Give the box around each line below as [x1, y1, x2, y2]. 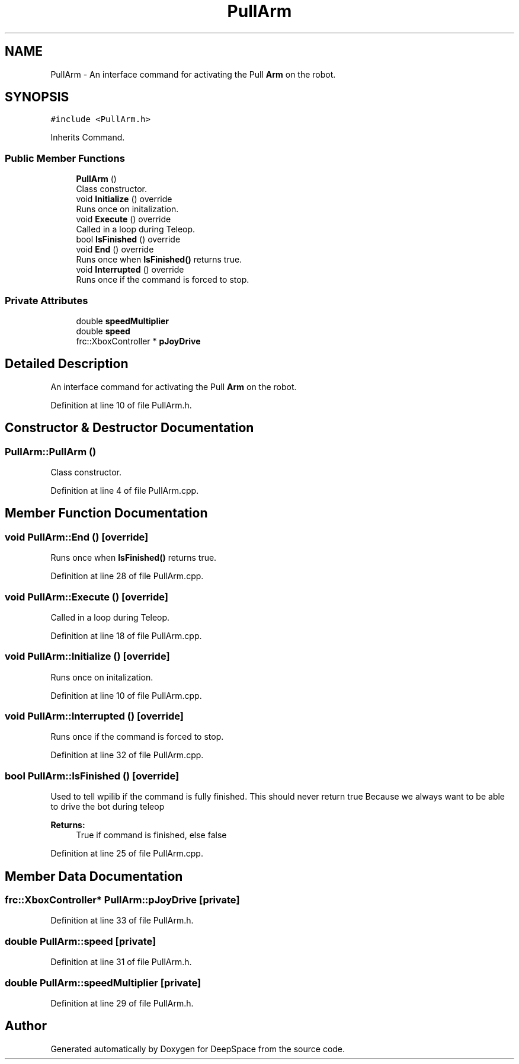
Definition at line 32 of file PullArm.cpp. [50, 750, 204, 761]
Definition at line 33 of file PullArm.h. [50, 915, 194, 926]
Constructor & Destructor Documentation [5, 420, 254, 436]
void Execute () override [76, 214, 171, 225]
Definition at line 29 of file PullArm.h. [50, 998, 194, 1008]
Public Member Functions [5, 152, 125, 164]
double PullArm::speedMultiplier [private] [5, 976, 201, 989]
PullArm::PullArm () [5, 445, 97, 458]
